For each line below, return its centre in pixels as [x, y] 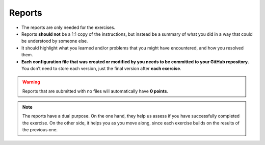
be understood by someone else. [55, 41]
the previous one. [40, 130]
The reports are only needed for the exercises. [68, 27]
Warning [31, 82]
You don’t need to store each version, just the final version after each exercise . [101, 68]
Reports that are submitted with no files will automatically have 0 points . [95, 91]
